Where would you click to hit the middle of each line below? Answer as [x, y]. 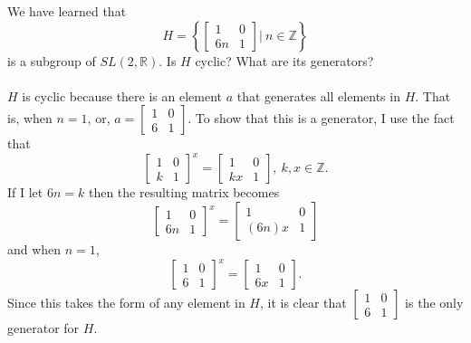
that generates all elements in [318, 95]
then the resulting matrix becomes [184, 192]
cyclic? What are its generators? [284, 60]
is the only [434, 303]
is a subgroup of [52, 60]
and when [34, 249]
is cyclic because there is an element [122, 95]
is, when [30, 118]
